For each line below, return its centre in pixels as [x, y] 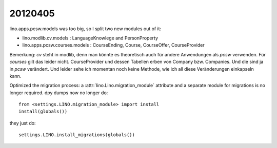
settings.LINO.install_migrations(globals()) [77, 135]
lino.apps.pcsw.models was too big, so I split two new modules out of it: [85, 29]
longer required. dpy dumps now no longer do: [59, 93]
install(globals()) [43, 112]
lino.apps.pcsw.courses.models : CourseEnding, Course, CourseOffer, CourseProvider [113, 45]
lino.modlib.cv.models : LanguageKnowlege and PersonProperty [90, 38]
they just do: [23, 123]
